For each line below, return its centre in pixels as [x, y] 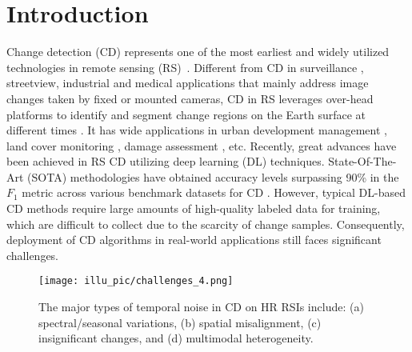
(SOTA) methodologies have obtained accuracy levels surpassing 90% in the [213, 176]
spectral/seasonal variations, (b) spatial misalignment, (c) [180, 322]
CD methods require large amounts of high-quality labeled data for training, [194, 208]
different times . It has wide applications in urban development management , [197, 130]
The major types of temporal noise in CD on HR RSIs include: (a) [201, 307]
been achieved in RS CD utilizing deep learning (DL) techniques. [166, 161]
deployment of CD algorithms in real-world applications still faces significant [194, 240]
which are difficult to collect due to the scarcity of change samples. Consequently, [206, 224]
